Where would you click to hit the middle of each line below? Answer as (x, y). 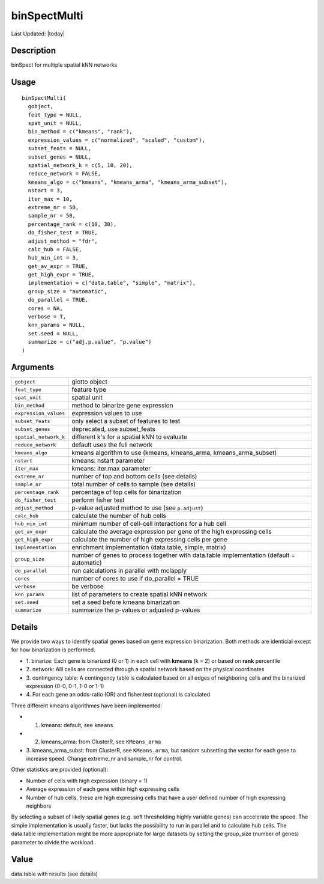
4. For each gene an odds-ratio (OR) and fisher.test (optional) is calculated (118, 695)
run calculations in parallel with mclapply (129, 571)
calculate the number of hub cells (119, 516)
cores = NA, (45, 308)
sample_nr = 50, (52, 216)
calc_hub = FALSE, (55, 249)
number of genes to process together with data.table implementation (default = (183, 555)
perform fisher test (98, 500)
